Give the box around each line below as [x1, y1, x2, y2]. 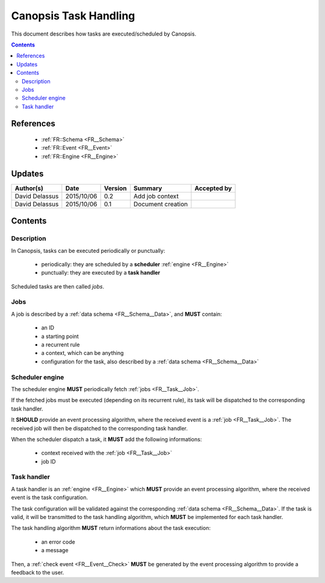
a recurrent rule [41, 341, 80, 348]
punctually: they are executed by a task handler [41, 269, 161, 276]
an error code [41, 538, 75, 546]
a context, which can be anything [41, 349, 124, 357]
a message [41, 547, 69, 554]
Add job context [133, 192, 179, 200]
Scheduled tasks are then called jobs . [11, 282, 105, 290]
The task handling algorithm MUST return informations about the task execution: [11, 524, 211, 532]
